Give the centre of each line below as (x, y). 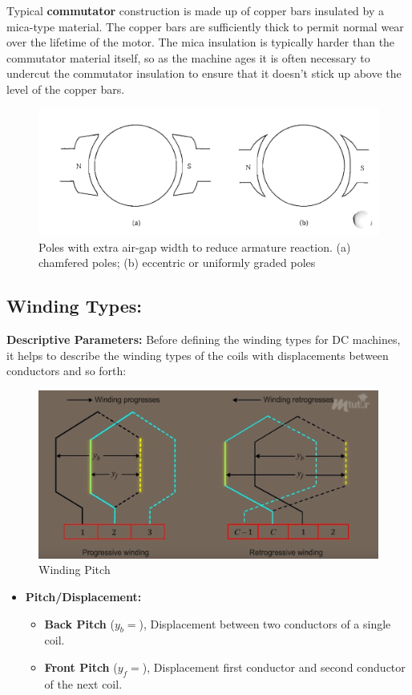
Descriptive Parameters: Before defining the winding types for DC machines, (204, 339)
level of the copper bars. (66, 89)
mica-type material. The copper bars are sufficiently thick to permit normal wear (205, 26)
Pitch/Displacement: (83, 597)
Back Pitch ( (79, 623)
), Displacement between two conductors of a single (265, 623)
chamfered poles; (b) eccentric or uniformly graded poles (177, 263)
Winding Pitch (75, 570)
